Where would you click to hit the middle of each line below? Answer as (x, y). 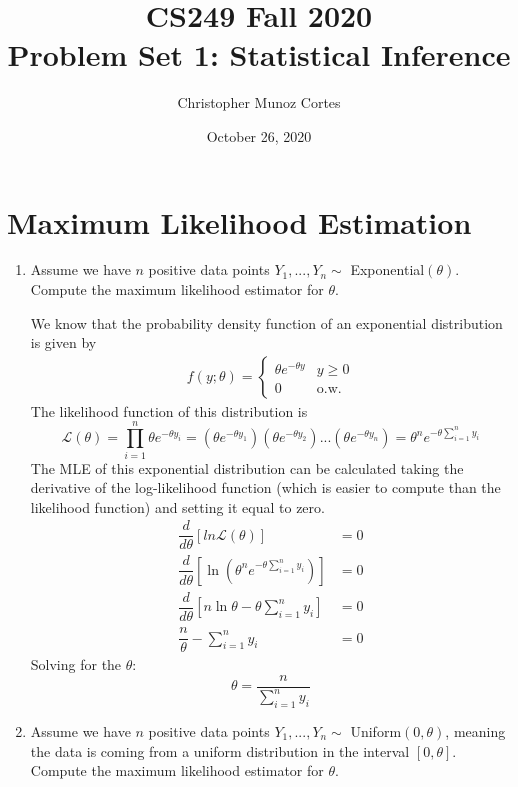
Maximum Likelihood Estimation (239, 221)
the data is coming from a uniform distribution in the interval (220, 750)
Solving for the (76, 664)
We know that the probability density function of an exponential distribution (266, 322)
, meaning (475, 730)
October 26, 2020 (259, 135)
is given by (63, 342)
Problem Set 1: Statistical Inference (259, 54)
